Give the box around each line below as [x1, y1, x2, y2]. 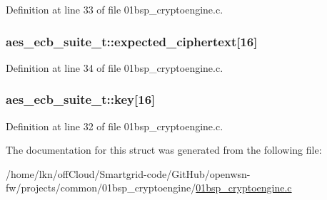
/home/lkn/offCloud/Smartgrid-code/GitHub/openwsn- [6, 166, 251, 181]
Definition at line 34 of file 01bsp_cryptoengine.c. [6, 60, 223, 75]
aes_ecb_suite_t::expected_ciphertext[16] [6, 32, 258, 50]
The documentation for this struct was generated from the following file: [6, 142, 322, 157]
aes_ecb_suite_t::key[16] [6, 90, 156, 108]
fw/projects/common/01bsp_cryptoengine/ [6, 180, 196, 195]
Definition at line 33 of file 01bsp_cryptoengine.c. [6, 2, 223, 16]
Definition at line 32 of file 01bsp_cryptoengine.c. [6, 118, 223, 133]
